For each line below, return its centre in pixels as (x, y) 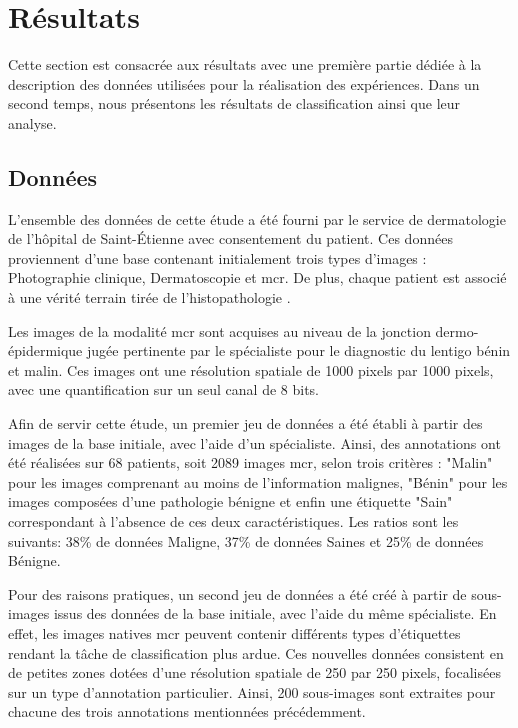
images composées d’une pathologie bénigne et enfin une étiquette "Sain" (230, 501)
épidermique (45, 350)
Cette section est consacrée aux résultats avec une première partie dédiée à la (245, 64)
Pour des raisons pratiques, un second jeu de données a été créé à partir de (237, 593)
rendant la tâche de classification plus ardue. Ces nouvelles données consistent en (256, 652)
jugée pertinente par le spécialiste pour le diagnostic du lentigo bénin (298, 350)
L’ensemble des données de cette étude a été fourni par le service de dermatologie (257, 218)
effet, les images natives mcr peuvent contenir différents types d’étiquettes (234, 632)
